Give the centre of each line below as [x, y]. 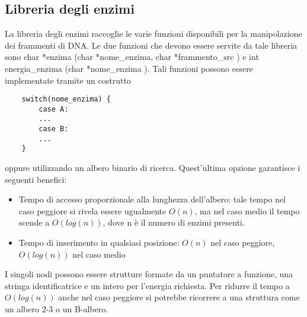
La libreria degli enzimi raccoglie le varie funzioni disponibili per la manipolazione [153, 34]
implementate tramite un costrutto [68, 80]
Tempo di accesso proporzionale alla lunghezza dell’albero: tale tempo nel [152, 199]
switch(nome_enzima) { [66, 99]
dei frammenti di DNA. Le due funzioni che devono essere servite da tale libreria [151, 45]
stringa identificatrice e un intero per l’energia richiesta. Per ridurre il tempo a [147, 285]
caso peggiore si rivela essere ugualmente [92, 210]
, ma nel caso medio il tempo [247, 210]
